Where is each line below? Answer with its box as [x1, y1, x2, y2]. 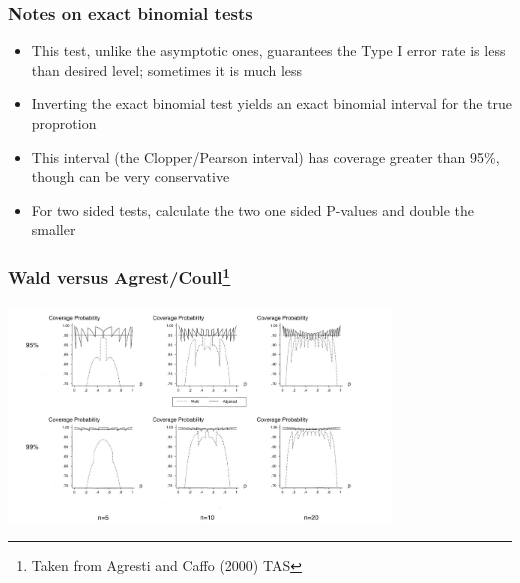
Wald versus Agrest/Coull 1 [8, 262, 231, 290]
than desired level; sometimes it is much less [31, 59, 303, 80]
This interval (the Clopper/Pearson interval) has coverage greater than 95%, [31, 146, 500, 167]
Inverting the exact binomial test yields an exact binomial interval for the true [31, 93, 512, 114]
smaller [31, 219, 76, 240]
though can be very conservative [31, 166, 230, 187]
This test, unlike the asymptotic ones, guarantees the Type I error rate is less [31, 40, 506, 61]
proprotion [31, 113, 97, 133]
